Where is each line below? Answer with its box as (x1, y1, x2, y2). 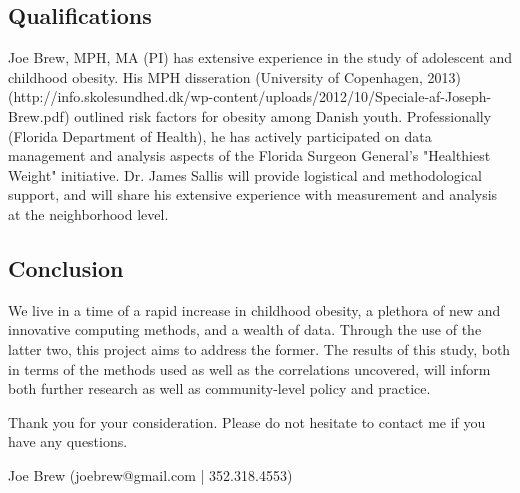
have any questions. (8, 431, 128, 452)
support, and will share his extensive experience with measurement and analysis (8, 184, 498, 205)
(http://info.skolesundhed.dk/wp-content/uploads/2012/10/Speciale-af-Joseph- (8, 86, 492, 107)
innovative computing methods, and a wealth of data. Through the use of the (8, 319, 482, 340)
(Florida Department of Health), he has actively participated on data (8, 125, 432, 146)
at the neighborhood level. (8, 203, 169, 224)
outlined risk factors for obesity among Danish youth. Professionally (74, 105, 492, 126)
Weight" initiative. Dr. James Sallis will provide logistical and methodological (8, 164, 482, 185)
